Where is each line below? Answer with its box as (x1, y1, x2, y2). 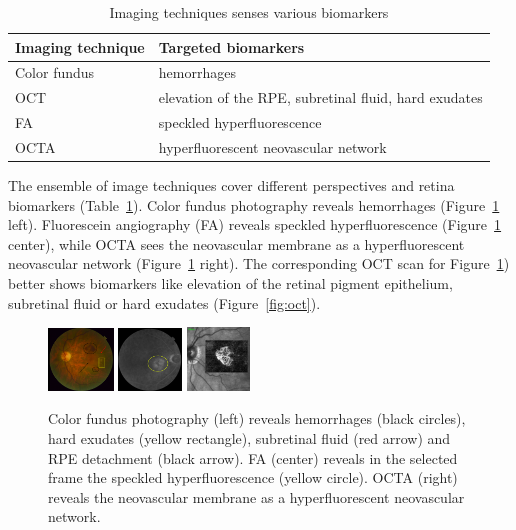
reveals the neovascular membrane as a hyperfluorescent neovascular (48, 486, 465, 507)
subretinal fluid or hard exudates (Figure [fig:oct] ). (8, 292, 321, 313)
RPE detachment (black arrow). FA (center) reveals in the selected (48, 447, 458, 468)
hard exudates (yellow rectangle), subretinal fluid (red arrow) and (48, 428, 451, 448)
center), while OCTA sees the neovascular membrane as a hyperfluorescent (8, 233, 465, 254)
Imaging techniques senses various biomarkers (109, 2, 389, 22)
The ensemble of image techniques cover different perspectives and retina (8, 175, 455, 196)
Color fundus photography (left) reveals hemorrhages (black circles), (48, 408, 466, 429)
